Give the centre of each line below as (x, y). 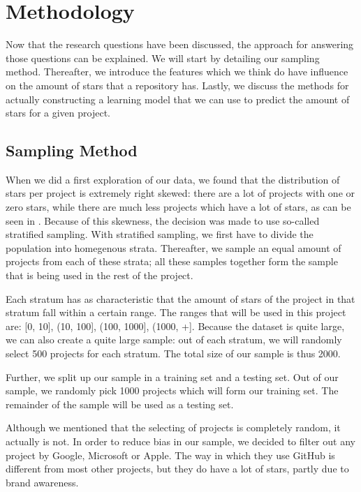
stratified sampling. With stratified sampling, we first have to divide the (160, 234)
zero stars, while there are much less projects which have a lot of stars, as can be (178, 207)
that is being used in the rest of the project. (100, 275)
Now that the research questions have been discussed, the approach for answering (180, 44)
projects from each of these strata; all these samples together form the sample (172, 261)
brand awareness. (42, 482)
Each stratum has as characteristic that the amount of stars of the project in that (180, 298)
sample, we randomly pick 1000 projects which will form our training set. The (172, 390)
